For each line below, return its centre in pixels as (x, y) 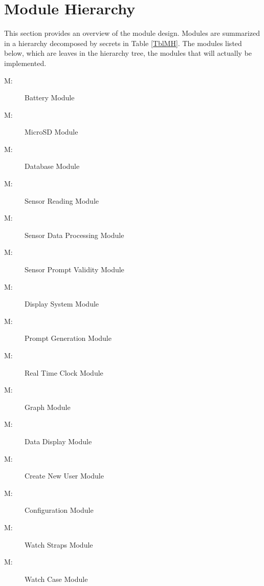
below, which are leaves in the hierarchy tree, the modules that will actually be (128, 53)
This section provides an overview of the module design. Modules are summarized (132, 33)
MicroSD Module (51, 132)
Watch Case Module (56, 579)
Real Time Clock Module (64, 372)
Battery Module (50, 97)
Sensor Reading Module (62, 200)
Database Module (52, 166)
